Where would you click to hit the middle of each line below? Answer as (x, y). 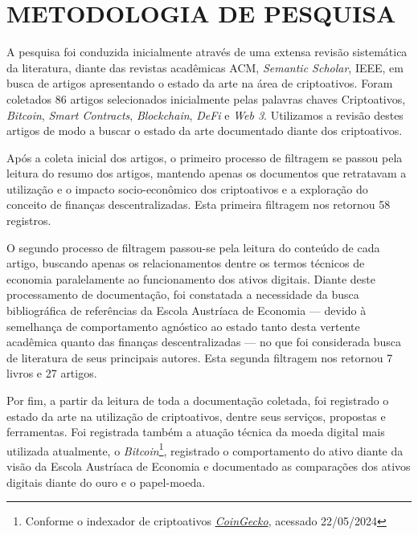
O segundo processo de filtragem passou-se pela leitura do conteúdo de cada (193, 247)
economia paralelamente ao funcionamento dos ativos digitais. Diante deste (191, 278)
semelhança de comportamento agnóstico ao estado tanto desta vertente (183, 326)
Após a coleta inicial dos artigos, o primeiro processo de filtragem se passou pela (205, 157)
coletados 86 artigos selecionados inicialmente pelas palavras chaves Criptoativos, (206, 98)
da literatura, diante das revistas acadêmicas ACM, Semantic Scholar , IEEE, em (205, 67)
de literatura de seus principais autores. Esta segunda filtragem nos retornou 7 (200, 357)
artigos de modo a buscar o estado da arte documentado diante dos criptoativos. (205, 131)
